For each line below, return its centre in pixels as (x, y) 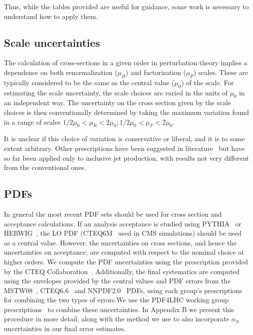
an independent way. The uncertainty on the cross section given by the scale (117, 102)
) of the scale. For (208, 82)
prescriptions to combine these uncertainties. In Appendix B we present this (119, 309)
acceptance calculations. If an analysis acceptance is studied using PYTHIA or (123, 223)
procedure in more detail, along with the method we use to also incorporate (117, 319)
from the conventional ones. (45, 167)
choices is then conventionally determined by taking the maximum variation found (126, 112)
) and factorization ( (156, 72)
